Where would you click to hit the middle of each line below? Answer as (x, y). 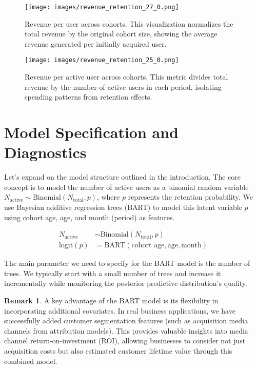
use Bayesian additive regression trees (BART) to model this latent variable (123, 207)
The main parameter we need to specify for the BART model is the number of (127, 263)
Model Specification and (92, 132)
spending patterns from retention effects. (88, 97)
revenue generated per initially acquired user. (96, 43)
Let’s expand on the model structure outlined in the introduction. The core (122, 177)
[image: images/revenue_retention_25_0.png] (102, 60)
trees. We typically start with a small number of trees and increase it (113, 273)
